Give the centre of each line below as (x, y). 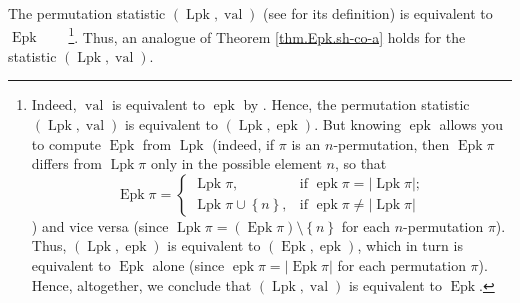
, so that (360, 163)
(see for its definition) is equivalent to (378, 13)
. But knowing (358, 124)
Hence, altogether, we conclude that (141, 284)
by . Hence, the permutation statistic (356, 104)
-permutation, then (391, 143)
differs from (66, 163)
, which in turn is (410, 245)
